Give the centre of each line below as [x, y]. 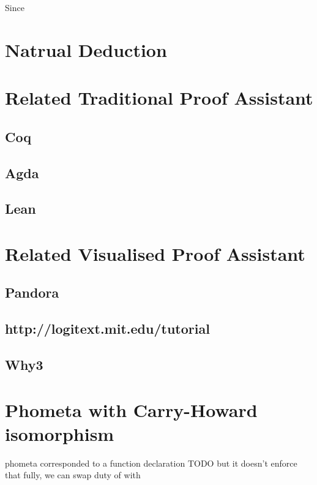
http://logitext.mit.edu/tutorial [107, 329]
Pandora [32, 292]
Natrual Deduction [86, 49]
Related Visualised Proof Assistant [155, 253]
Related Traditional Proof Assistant [159, 98]
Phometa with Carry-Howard [131, 409]
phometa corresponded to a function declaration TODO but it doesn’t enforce [151, 463]
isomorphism [60, 433]
